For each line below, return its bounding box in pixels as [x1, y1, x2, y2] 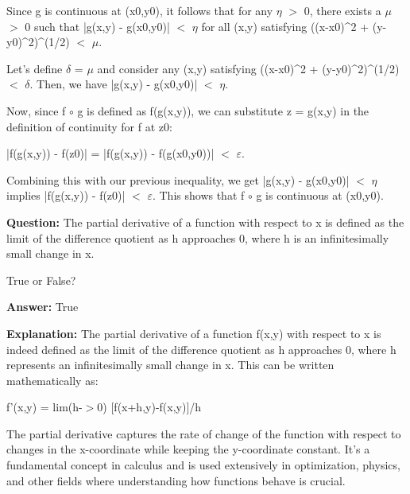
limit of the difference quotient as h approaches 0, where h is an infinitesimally [6, 229, 389, 246]
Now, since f [6, 102, 66, 119]
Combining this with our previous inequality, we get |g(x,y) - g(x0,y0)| [6, 171, 350, 188]
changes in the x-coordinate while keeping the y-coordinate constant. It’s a [6, 441, 370, 457]
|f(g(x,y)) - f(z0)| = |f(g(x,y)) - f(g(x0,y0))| [6, 145, 215, 161]
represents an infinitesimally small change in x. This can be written [6, 356, 335, 373]
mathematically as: [6, 371, 99, 388]
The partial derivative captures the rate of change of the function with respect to [6, 425, 401, 441]
